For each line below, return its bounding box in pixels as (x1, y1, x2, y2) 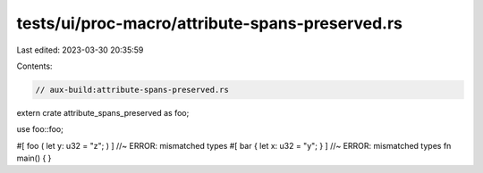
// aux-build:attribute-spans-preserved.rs (35, 85, 230, 95)
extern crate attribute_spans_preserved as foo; (16, 107, 190, 118)
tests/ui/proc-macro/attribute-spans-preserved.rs (16, 13, 402, 33)
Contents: (16, 61, 53, 71)
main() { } (16, 152, 52, 164)
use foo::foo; (16, 124, 64, 135)
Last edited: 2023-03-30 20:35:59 (16, 45, 144, 55)
